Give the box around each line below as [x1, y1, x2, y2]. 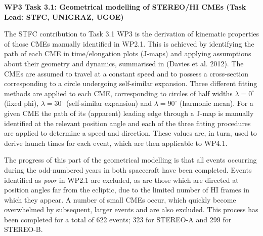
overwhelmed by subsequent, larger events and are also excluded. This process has [4, 204, 258, 215]
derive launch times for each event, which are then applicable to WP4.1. [4, 137, 228, 148]
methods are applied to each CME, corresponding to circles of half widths [4, 88, 233, 98]
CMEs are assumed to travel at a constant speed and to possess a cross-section [4, 68, 248, 78]
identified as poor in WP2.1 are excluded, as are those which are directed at [4, 174, 239, 185]
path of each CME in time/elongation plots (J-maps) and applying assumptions [4, 48, 251, 59]
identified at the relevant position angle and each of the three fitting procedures [4, 117, 251, 128]
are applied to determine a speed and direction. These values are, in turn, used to [4, 128, 257, 138]
